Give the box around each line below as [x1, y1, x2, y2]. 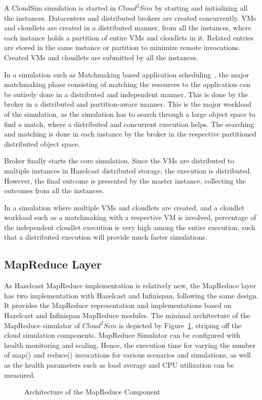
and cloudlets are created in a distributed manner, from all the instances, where [4, 22, 251, 33]
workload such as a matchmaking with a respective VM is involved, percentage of [4, 212, 256, 223]
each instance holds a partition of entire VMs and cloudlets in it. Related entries [4, 32, 254, 42]
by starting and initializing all [155, 3, 248, 13]
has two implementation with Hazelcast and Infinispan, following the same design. [4, 290, 258, 300]
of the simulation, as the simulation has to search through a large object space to [4, 108, 255, 119]
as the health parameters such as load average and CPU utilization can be [4, 360, 234, 370]
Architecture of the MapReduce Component [24, 386, 160, 397]
